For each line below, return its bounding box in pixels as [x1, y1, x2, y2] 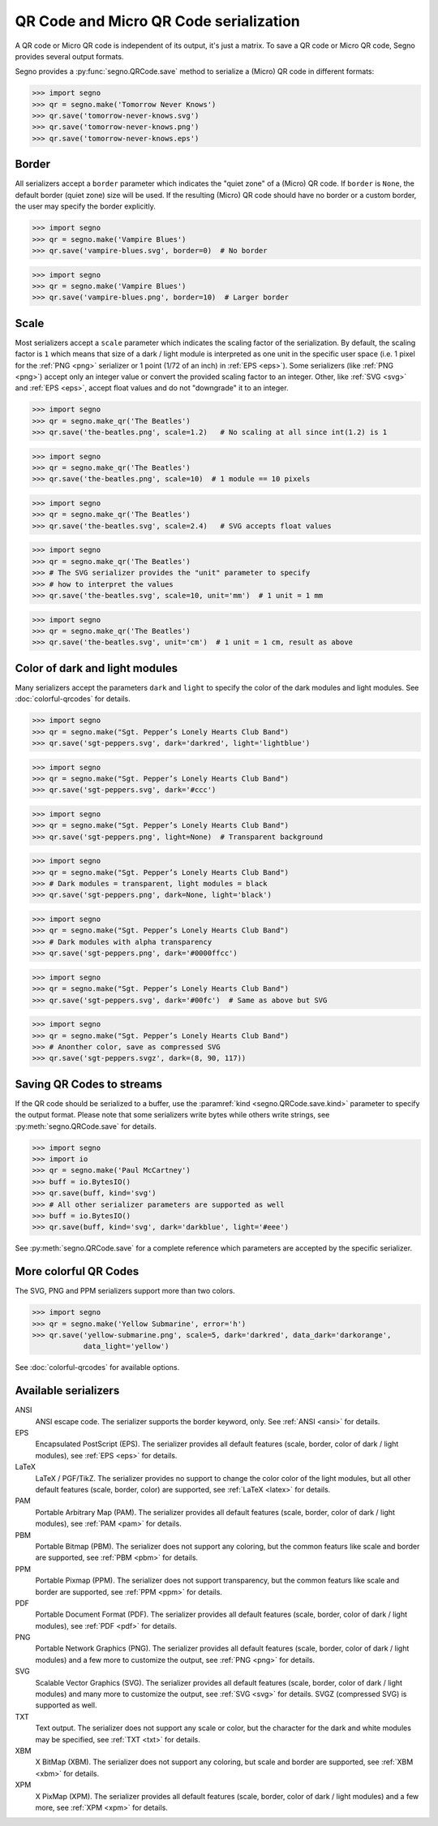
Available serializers [15, 1384, 120, 1397]
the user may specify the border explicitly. [15, 201, 156, 211]
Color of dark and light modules [15, 661, 178, 675]
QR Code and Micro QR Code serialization [15, 12, 300, 30]
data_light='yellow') [83, 1342, 170, 1351]
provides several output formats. [15, 51, 124, 61]
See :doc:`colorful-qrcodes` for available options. [15, 1363, 180, 1372]
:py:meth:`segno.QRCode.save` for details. [15, 1121, 157, 1131]
